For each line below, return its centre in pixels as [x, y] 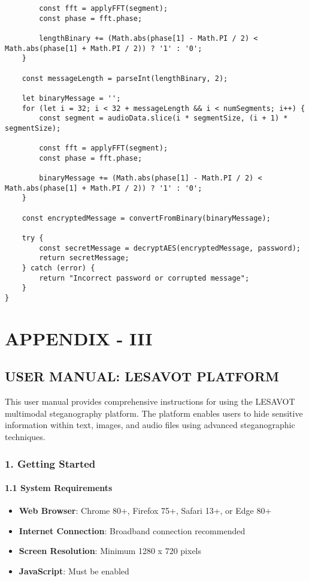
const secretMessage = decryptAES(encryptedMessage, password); [170, 248]
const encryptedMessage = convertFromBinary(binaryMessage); [146, 218]
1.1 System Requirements [59, 488]
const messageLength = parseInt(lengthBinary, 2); [125, 78]
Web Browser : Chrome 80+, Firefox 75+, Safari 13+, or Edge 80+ [145, 511]
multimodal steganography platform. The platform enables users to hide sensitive [154, 413]
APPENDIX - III [79, 338]
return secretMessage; [84, 258]
